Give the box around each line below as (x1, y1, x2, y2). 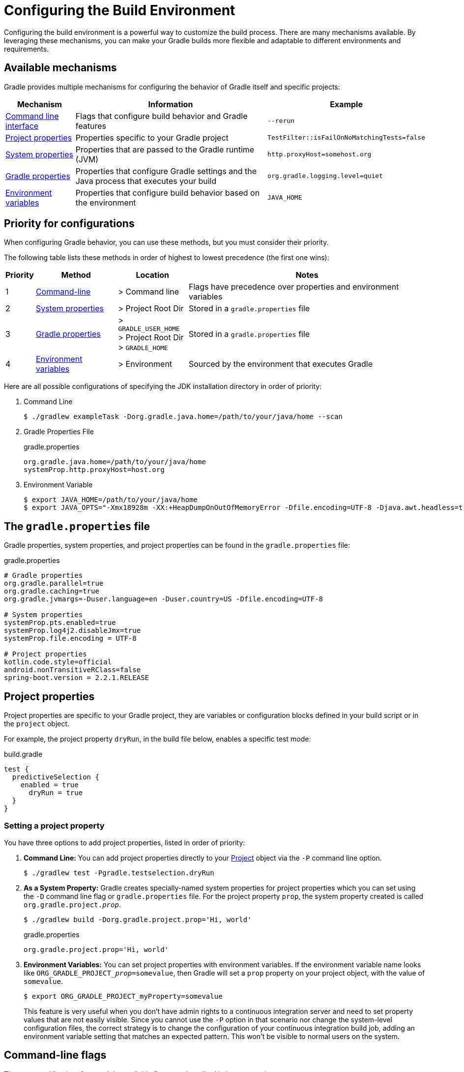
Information (148, 99, 193, 109)
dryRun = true (29, 789, 83, 797)
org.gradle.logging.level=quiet (267, 172, 383, 180)
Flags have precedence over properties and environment (188, 282, 399, 292)
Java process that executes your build (75, 176, 217, 186)
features (75, 120, 106, 131)
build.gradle (4, 750, 43, 759)
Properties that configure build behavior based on (75, 187, 260, 198)
